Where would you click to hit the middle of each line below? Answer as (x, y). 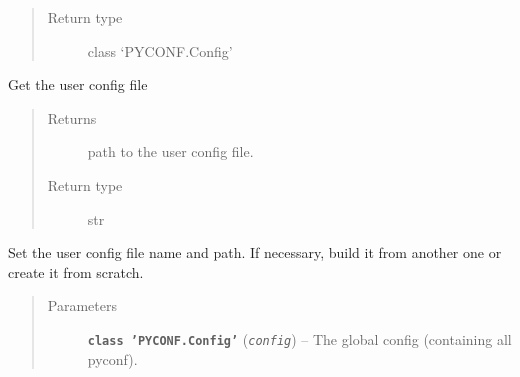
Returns (72, 117)
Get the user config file (78, 84)
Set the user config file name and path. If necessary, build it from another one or (255, 252)
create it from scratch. (76, 271)
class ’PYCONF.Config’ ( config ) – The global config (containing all (299, 338)
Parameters (82, 305)
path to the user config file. (170, 151)
